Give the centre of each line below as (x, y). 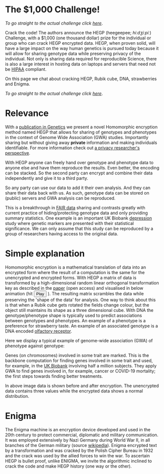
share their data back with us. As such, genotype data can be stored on (77, 193)
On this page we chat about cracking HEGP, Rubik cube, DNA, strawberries (81, 79)
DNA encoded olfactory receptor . (39, 331)
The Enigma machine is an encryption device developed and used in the (78, 429)
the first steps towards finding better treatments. (54, 376)
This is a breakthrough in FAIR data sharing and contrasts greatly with (75, 207)
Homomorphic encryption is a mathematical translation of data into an (75, 267)
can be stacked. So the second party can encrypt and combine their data (79, 173)
